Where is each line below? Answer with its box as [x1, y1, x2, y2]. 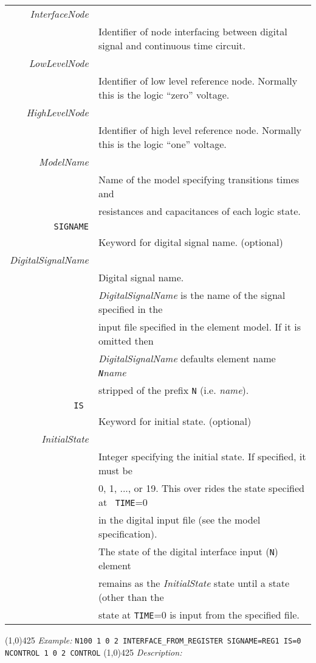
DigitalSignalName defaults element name [98, 351, 276, 365]
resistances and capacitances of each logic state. [98, 204, 301, 218]
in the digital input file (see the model [98, 513, 261, 527]
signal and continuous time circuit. [98, 38, 246, 52]
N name [98, 365, 126, 379]
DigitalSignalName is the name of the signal [98, 288, 286, 302]
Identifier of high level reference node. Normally [98, 123, 301, 137]
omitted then [98, 334, 154, 348]
